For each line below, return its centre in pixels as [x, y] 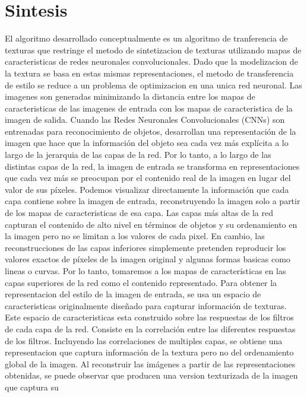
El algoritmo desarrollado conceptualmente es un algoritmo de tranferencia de [146, 38]
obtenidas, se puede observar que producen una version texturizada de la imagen [151, 375]
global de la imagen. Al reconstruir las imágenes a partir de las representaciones [150, 363]
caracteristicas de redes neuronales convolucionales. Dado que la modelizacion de [151, 61]
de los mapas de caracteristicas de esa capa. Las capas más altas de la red [139, 213]
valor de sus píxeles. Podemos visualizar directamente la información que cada [147, 189]
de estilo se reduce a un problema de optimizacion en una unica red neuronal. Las [153, 85]
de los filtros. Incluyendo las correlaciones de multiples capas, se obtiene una [144, 340]
